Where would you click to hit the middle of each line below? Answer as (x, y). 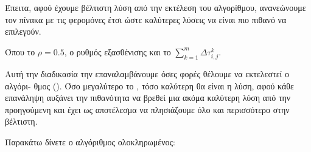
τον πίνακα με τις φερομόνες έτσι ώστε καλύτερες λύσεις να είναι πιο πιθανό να (146, 19)
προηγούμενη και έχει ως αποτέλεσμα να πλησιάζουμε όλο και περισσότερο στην (147, 109)
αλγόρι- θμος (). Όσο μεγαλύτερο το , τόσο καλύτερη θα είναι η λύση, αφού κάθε (149, 85)
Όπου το (20, 51)
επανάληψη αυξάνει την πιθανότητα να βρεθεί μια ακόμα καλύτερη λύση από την (148, 98)
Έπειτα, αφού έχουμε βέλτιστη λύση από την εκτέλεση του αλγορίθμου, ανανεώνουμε (155, 7)
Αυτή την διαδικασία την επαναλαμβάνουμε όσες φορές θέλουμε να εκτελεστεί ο (147, 73)
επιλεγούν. (23, 31)
